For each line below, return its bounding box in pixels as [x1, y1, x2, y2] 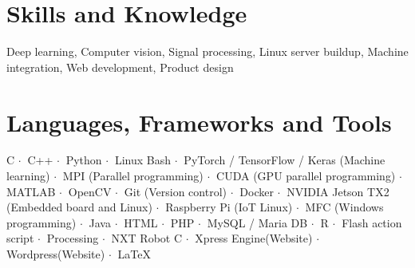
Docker [239, 183, 274, 199]
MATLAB [6, 183, 56, 199]
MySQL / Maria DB [207, 214, 308, 231]
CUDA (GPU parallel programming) [216, 167, 396, 184]
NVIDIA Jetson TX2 [287, 183, 389, 199]
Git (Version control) [124, 183, 227, 199]
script [6, 230, 34, 246]
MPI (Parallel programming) [62, 167, 204, 184]
